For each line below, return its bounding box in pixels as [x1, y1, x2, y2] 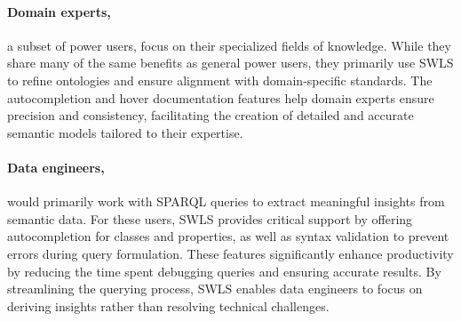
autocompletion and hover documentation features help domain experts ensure [7, 88, 434, 107]
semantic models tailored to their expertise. [7, 123, 243, 141]
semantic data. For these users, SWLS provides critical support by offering [7, 209, 413, 228]
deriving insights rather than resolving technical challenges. [7, 296, 330, 315]
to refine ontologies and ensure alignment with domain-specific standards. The [7, 70, 433, 89]
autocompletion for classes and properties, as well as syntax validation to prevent [7, 227, 449, 245]
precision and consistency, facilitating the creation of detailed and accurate [7, 106, 414, 124]
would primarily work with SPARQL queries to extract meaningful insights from [7, 192, 445, 211]
